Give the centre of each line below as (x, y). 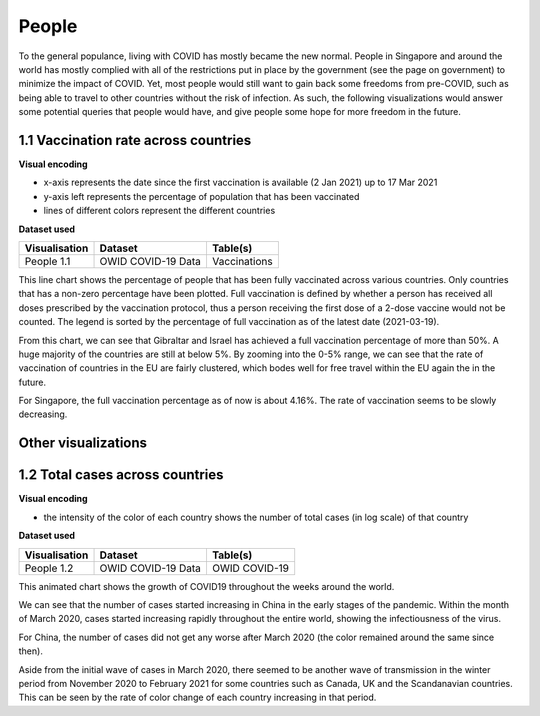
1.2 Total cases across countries (121, 475)
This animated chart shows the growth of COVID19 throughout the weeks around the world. (206, 586)
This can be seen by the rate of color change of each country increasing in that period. (197, 697)
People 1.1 (47, 261)
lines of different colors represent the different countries (159, 211)
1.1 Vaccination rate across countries (135, 140)
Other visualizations (83, 443)
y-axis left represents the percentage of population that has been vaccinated (201, 196)
